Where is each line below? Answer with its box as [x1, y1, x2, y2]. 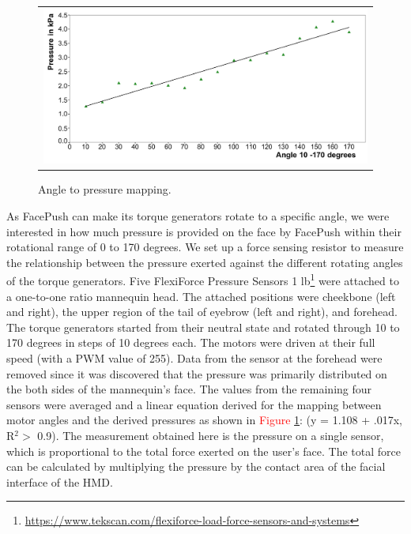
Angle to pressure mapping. [38, 181, 172, 197]
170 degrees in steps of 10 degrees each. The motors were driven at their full [6, 334, 375, 351]
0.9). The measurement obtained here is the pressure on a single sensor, [37, 427, 384, 443]
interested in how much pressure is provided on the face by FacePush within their [6, 223, 402, 239]
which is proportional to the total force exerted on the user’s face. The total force [6, 442, 401, 459]
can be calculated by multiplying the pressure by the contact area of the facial [6, 458, 386, 475]
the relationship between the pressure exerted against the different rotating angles [6, 254, 403, 270]
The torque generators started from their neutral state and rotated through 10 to [6, 318, 400, 335]
